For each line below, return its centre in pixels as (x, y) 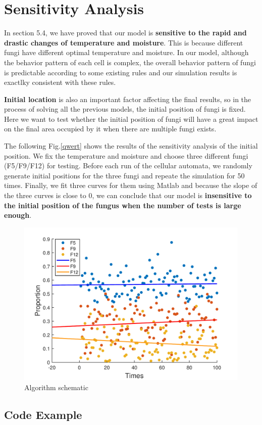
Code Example (43, 414)
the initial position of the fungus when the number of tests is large (123, 205)
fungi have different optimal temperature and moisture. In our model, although (126, 52)
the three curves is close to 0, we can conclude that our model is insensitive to (128, 195)
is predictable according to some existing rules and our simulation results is (121, 72)
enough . (18, 215)
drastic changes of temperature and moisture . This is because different (124, 42)
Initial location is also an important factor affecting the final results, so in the (128, 99)
